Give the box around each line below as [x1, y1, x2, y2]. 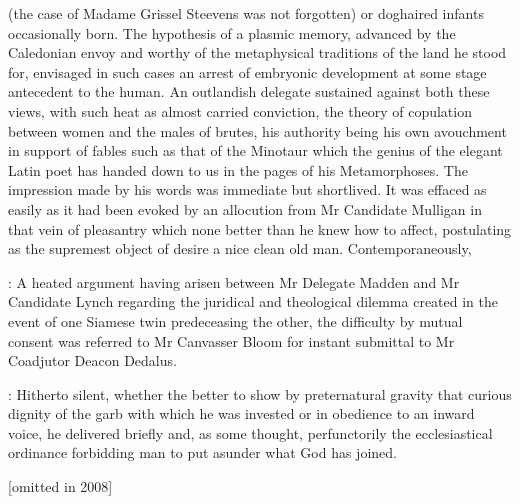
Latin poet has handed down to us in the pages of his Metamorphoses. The [8, 159, 468, 180]
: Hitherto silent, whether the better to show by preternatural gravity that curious [8, 383, 512, 404]
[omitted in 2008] [8, 476, 113, 497]
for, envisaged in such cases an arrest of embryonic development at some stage [8, 61, 487, 82]
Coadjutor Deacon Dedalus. [8, 350, 177, 371]
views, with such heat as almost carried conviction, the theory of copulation [8, 100, 472, 121]
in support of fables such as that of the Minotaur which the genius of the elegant [8, 140, 503, 161]
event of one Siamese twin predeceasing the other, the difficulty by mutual [8, 310, 463, 331]
